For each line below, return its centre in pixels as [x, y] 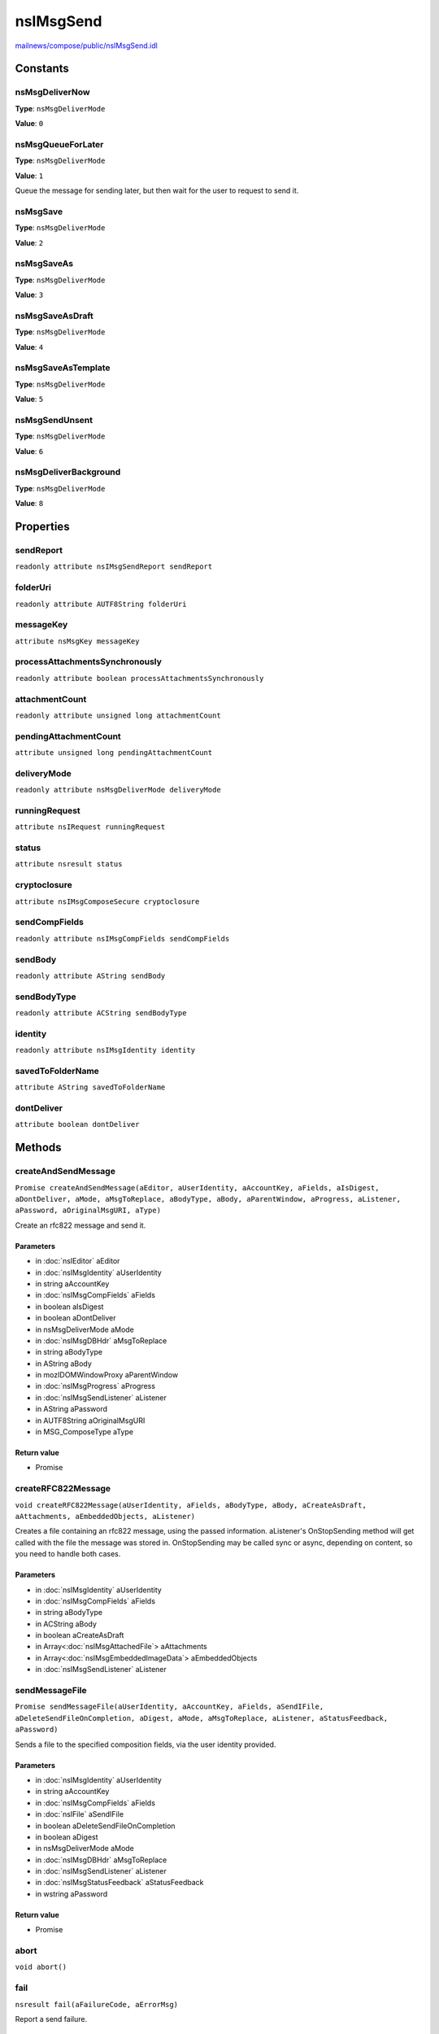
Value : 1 [29, 176]
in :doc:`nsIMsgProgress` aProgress [96, 1386]
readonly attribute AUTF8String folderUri [101, 604]
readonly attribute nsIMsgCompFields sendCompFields [122, 938]
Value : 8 [29, 504]
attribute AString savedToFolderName [90, 1087]
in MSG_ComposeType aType [85, 1432]
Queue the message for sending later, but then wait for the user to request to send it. [157, 190]
